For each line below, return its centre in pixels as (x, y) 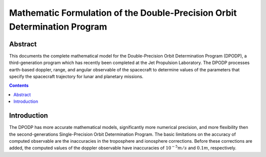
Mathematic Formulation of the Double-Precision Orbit (123, 13)
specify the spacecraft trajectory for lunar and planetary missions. (76, 77)
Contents (19, 86)
